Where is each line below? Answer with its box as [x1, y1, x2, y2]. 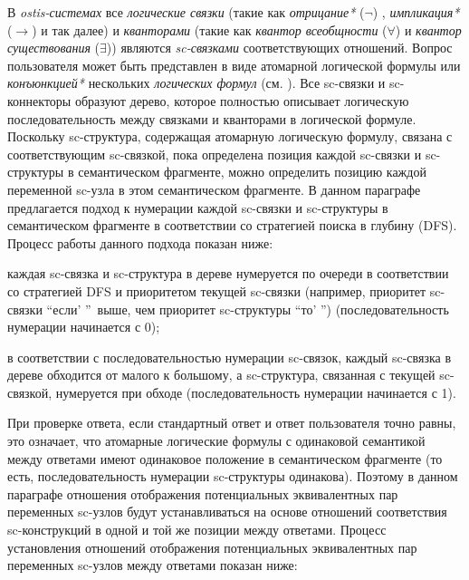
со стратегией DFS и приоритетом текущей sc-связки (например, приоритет [7, 281, 426, 300]
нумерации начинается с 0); [7, 317, 160, 336]
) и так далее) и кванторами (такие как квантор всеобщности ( [32, 20, 388, 39]
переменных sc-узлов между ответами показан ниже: [7, 556, 298, 575]
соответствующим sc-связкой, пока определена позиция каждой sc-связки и [7, 144, 422, 163]
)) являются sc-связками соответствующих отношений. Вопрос [106, 38, 453, 57]
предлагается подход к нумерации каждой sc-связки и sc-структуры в [7, 198, 388, 217]
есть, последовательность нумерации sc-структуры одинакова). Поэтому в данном [7, 467, 458, 486]
